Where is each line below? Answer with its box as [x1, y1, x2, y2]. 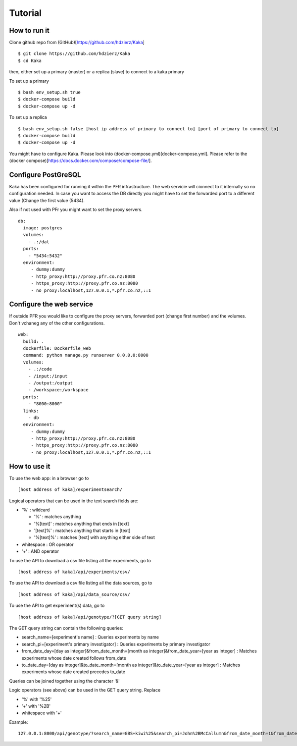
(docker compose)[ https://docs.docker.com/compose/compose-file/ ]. [9, 158, 152, 163]
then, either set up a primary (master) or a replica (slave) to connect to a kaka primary [9, 69, 184, 75]
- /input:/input [28, 373, 68, 379]
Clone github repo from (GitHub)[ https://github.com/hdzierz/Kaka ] [9, 40, 145, 46]
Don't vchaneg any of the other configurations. [9, 320, 105, 326]
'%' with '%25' [21, 696, 52, 702]
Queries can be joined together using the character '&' [9, 678, 120, 684]
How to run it [9, 26, 49, 35]
